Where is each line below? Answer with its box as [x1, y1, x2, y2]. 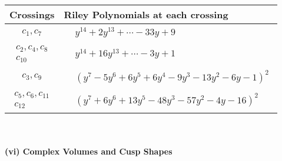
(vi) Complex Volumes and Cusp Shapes [5, 145, 172, 157]
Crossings [9, 8, 55, 21]
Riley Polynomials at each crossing [64, 8, 228, 21]
